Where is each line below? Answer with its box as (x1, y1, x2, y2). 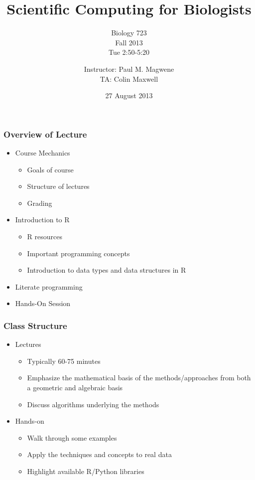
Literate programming (15, 281, 83, 292)
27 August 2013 (105, 90, 153, 101)
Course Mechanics (15, 147, 70, 158)
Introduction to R (15, 214, 70, 225)
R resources (27, 231, 62, 241)
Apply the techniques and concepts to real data (27, 449, 172, 460)
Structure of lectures (27, 181, 90, 191)
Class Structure (3, 319, 67, 331)
